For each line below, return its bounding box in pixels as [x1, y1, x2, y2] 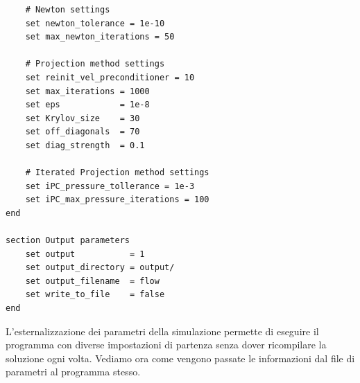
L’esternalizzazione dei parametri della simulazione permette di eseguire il [6, 323, 319, 338]
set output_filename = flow [25, 276, 160, 286]
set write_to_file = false [25, 290, 165, 300]
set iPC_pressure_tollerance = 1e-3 [25, 181, 195, 191]
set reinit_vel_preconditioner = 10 [25, 72, 195, 82]
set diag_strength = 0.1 [25, 140, 145, 150]
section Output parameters [6, 235, 130, 246]
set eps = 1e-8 [25, 100, 150, 110]
